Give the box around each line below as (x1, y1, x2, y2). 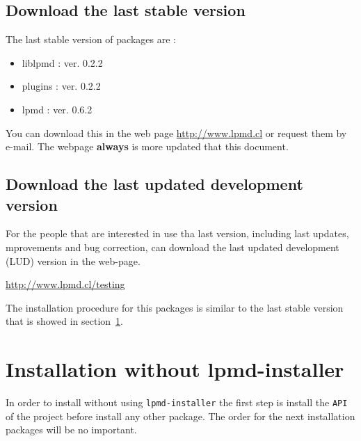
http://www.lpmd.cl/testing (6, 277, 125, 291)
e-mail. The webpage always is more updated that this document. (6, 139, 289, 154)
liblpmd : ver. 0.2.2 (22, 55, 103, 70)
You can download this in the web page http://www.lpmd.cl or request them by (6, 125, 347, 140)
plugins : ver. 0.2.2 (22, 79, 101, 93)
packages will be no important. (6, 422, 137, 437)
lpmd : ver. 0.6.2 (22, 102, 93, 116)
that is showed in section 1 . (6, 314, 124, 328)
